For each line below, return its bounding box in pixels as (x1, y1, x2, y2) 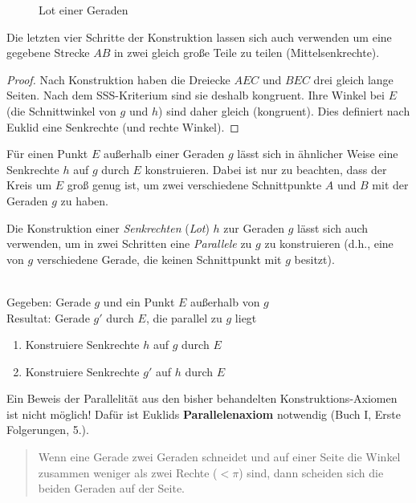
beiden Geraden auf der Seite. (38, 480, 185, 497)
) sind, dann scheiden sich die (239, 464, 384, 481)
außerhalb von (190, 293, 260, 310)
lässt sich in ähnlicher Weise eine (237, 145, 398, 162)
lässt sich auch (296, 219, 369, 236)
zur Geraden (223, 219, 284, 236)
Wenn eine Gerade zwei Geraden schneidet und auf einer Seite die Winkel (38, 448, 401, 465)
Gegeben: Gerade (6, 293, 91, 310)
